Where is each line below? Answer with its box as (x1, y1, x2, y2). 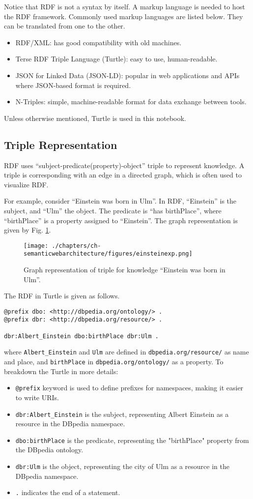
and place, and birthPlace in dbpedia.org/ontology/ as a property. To (4, 356, 224, 367)
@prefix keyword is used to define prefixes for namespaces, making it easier (15, 382, 244, 393)
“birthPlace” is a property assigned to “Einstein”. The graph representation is (4, 215, 238, 225)
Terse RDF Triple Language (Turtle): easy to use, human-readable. (15, 54, 218, 64)
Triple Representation (4, 137, 117, 152)
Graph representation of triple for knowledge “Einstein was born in (24, 264, 225, 275)
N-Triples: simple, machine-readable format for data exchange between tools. (15, 96, 247, 107)
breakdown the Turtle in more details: (4, 366, 118, 376)
